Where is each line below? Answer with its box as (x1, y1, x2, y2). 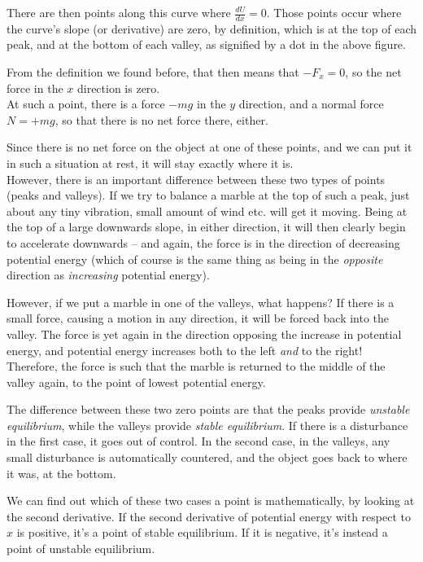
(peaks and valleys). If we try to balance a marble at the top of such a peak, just (7, 187, 410, 204)
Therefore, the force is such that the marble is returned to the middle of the (7, 358, 386, 375)
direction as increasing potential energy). (7, 266, 210, 283)
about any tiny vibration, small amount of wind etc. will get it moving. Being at (7, 202, 408, 219)
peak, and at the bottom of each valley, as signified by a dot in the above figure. (7, 36, 406, 53)
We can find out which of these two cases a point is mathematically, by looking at (7, 492, 415, 509)
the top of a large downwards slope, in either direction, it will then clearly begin (7, 218, 406, 235)
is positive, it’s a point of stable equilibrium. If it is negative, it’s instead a (16, 524, 388, 541)
